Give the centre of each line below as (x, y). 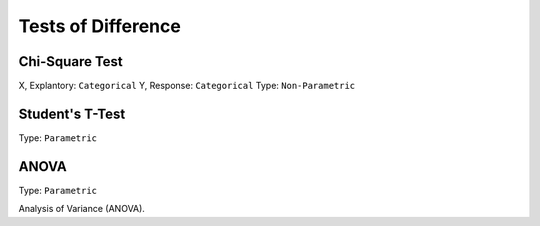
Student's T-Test (72, 113)
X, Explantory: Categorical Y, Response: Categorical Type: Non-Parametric (187, 86)
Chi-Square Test (71, 61)
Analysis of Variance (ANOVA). (81, 209)
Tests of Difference (100, 26)
